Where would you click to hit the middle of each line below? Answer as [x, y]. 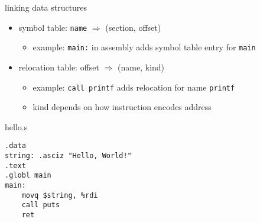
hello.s [16, 126]
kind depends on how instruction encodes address [122, 107]
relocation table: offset [59, 67]
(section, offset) [133, 27]
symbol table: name [53, 27]
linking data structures [46, 7]
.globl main [28, 176]
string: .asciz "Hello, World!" [68, 156]
